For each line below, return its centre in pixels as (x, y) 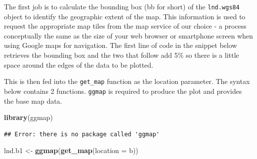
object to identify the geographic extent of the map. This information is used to (125, 16)
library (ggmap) (28, 117)
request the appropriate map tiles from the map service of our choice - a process (125, 26)
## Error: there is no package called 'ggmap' (82, 134)
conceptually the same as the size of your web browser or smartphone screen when (128, 35)
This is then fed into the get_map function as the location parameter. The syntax (127, 81)
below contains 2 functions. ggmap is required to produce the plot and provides (123, 91)
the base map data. (33, 100)
